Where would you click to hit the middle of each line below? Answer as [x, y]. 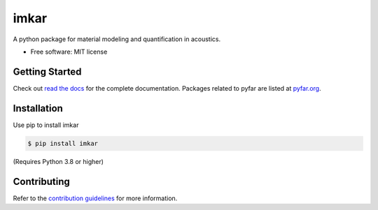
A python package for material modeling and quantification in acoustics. [117, 39]
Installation [38, 108]
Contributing [41, 181]
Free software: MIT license [69, 52]
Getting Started [47, 72]
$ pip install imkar [63, 143]
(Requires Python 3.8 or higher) [58, 161]
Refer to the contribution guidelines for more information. [95, 198]
